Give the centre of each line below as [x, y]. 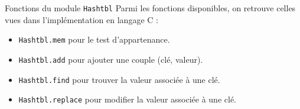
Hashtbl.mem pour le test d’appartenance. [94, 39]
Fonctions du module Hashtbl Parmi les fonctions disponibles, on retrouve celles [150, 8]
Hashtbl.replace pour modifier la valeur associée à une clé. [127, 99]
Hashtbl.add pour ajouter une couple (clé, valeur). [111, 59]
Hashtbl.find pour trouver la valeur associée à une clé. [119, 79]
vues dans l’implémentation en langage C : [81, 19]
